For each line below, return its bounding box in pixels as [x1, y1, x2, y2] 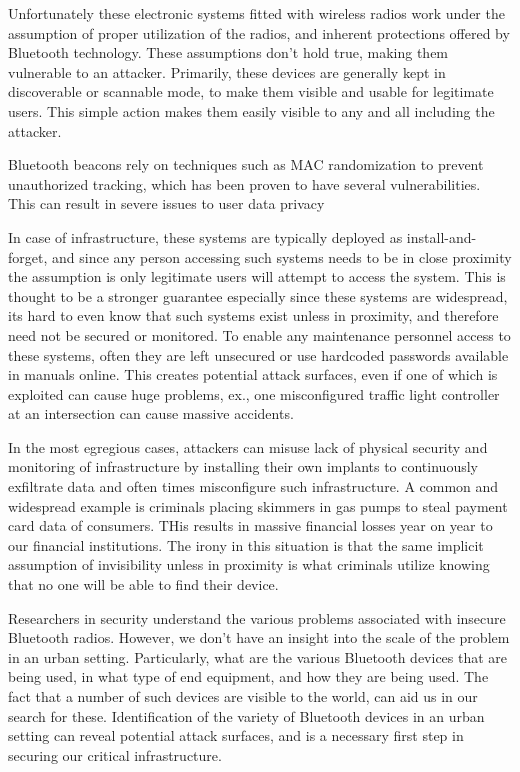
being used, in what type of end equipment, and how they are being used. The [8, 666, 489, 687]
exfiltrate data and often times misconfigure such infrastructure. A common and [8, 476, 499, 497]
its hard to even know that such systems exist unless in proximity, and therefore [8, 305, 499, 326]
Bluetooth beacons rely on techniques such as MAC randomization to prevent [8, 154, 484, 175]
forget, [8, 246, 48, 267]
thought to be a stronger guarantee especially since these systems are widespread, [8, 285, 508, 306]
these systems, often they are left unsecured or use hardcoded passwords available [8, 344, 509, 365]
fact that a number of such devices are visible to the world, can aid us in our [8, 686, 478, 706]
